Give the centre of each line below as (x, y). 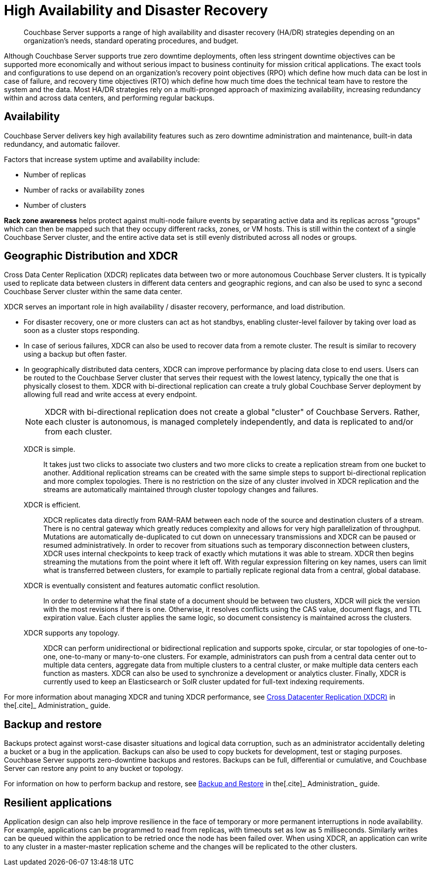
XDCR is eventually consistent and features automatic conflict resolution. (142, 586)
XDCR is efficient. (52, 505)
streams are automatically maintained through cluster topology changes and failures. (181, 490)
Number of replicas (55, 174)
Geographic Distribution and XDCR (91, 256)
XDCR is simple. (50, 449)
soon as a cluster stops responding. (82, 331)
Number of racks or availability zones (84, 190)
